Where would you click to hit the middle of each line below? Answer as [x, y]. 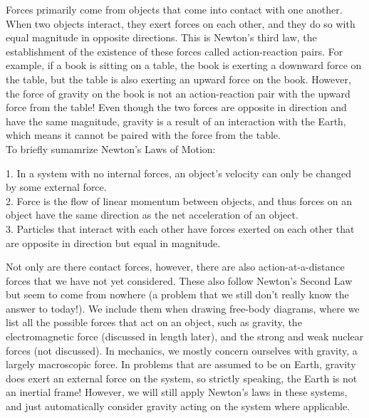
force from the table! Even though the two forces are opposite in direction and [176, 107]
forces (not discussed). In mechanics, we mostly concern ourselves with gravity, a [182, 350]
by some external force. [56, 187]
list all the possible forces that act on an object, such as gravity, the [154, 322]
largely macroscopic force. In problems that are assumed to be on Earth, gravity [181, 364]
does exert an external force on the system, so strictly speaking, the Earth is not [182, 378]
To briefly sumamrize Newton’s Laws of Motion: [111, 148]
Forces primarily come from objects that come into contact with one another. [174, 9]
